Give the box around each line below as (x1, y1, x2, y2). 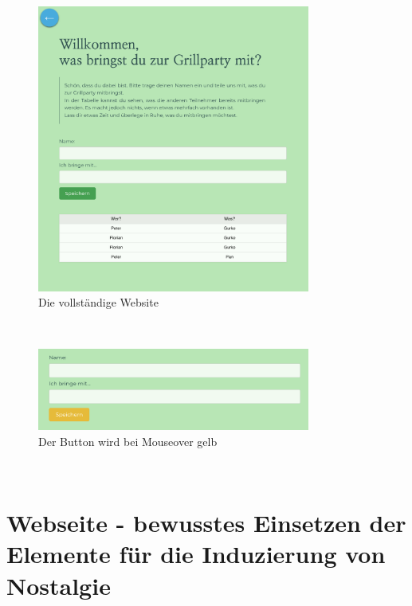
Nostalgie (6, 569, 111, 601)
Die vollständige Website (38, 294, 159, 311)
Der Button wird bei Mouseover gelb (38, 432, 218, 449)
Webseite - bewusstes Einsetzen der (6, 506, 406, 539)
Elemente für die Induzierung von (6, 538, 386, 570)
